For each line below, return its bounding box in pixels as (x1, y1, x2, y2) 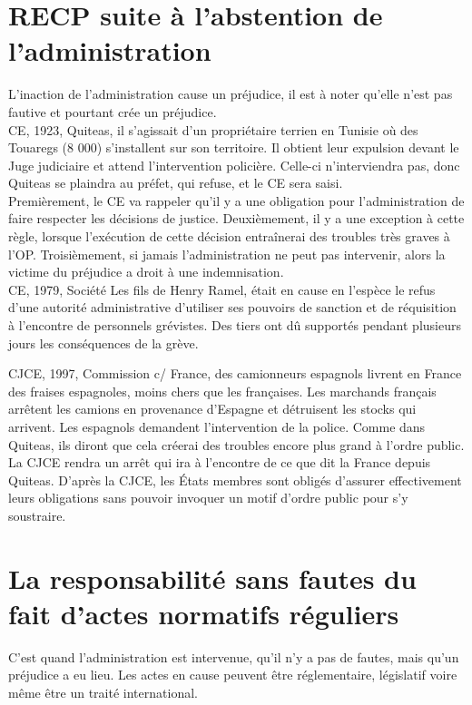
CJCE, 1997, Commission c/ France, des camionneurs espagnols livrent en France (8, 364, 462, 383)
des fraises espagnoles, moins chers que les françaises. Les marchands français (8, 381, 437, 400)
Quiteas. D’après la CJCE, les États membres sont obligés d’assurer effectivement (8, 470, 462, 489)
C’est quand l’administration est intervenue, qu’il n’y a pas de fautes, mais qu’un (8, 647, 459, 666)
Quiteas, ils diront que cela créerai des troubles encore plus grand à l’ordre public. (8, 435, 465, 454)
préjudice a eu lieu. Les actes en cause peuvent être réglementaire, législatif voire (8, 665, 457, 684)
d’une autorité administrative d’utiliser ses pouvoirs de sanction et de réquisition (8, 298, 457, 317)
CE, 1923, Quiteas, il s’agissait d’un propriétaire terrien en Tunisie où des (8, 120, 418, 139)
